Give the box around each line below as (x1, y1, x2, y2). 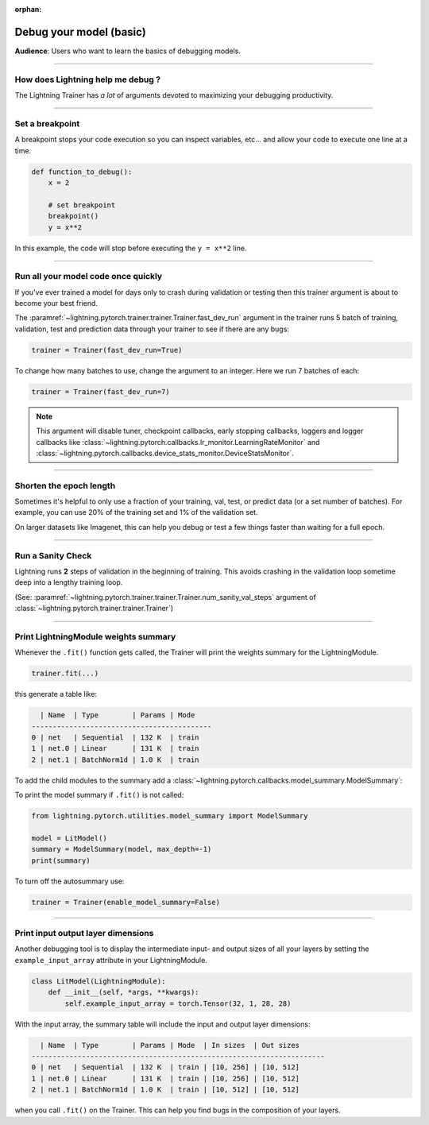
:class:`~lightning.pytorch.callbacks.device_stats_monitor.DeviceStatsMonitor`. (36, 448, 294, 458)
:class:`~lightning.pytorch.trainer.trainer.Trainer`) (14, 604, 174, 613)
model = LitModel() (31, 833, 107, 842)
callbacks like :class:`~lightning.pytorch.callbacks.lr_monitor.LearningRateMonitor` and (36, 437, 320, 447)
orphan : (14, 5, 42, 14)
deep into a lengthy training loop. (14, 578, 123, 587)
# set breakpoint (48, 200, 116, 210)
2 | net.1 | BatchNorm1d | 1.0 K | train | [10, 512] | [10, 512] (31, 1085, 300, 1094)
